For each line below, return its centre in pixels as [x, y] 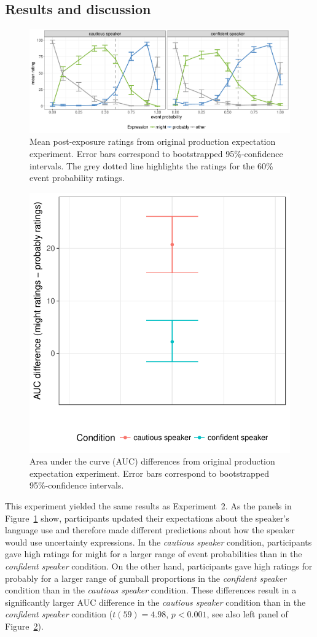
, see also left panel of [247, 614]
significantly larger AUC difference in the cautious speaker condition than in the [155, 602]
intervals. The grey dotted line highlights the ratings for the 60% [151, 165]
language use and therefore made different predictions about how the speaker [150, 530]
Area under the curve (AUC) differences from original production [152, 461]
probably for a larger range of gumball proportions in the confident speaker [146, 578]
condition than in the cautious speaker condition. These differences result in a [151, 590]
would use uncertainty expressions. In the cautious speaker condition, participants [158, 542]
